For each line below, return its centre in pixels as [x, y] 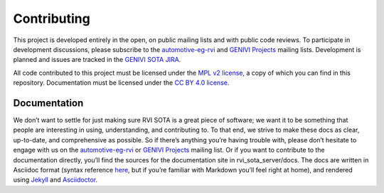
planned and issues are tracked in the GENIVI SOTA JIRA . [97, 60]
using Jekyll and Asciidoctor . [55, 180]
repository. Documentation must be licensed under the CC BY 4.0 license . [121, 83]
